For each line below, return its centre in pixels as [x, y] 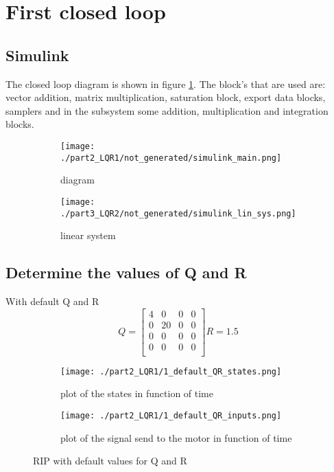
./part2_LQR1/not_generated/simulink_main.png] [171, 158]
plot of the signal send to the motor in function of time [176, 437]
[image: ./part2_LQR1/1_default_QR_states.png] [171, 371]
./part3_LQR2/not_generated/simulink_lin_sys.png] [178, 213]
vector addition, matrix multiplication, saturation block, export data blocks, [166, 97]
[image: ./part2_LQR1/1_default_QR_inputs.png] [171, 415]
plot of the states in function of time [137, 393]
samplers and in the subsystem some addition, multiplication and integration [167, 110]
